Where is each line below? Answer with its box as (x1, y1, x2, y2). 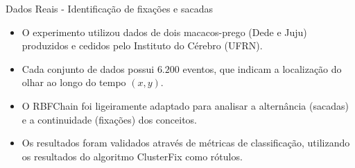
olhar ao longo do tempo (21, 75, 126, 90)
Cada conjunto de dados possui (21, 61, 155, 76)
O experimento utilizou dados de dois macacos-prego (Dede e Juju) (21, 24, 307, 39)
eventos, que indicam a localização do (182, 61, 342, 76)
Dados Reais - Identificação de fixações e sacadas (6, 1, 213, 15)
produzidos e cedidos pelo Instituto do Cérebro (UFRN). (21, 38, 263, 53)
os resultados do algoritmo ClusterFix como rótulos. (21, 149, 243, 163)
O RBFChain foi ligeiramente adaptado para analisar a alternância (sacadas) (21, 98, 349, 112)
